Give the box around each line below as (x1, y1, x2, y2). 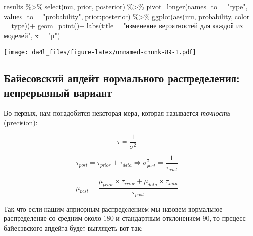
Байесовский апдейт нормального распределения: (4, 70, 240, 86)
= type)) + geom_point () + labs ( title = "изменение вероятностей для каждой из (4, 21, 243, 31)
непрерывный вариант (4, 85, 112, 100)
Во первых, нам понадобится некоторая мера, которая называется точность (4, 107, 231, 118)
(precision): (4, 117, 38, 128)
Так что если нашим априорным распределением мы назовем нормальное (4, 203, 223, 214)
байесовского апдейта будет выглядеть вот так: (4, 222, 143, 233)
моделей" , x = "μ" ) (4, 30, 60, 40)
